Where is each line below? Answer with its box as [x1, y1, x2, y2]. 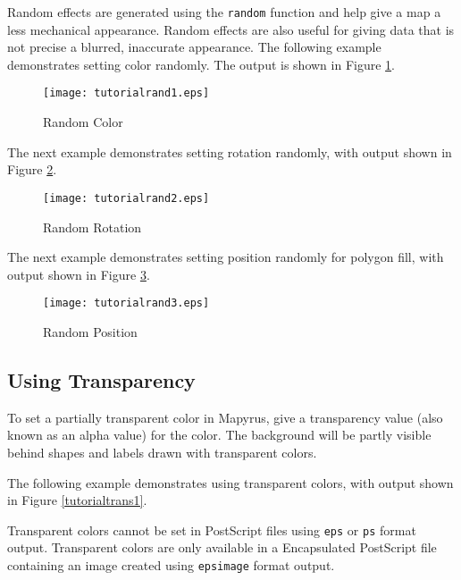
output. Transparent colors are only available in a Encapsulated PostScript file [7, 538, 437, 557]
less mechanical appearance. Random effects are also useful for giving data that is [7, 20, 455, 38]
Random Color [43, 113, 123, 131]
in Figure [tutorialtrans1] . [7, 491, 147, 509]
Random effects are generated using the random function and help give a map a [7, 3, 441, 21]
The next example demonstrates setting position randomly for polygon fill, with [7, 248, 444, 266]
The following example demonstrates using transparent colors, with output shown [7, 473, 454, 492]
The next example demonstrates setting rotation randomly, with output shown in [7, 142, 452, 161]
